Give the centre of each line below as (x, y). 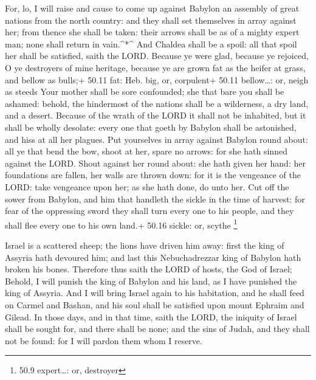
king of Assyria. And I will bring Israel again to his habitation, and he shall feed (155, 293)
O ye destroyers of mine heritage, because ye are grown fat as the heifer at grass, (155, 67)
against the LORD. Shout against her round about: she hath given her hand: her (155, 163)
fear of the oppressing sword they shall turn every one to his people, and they (149, 211)
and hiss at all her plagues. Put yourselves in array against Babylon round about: (156, 139)
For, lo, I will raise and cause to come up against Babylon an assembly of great (152, 8)
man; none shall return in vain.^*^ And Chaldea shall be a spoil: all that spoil (151, 43)
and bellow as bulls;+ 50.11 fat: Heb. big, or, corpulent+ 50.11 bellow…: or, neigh (157, 79)
